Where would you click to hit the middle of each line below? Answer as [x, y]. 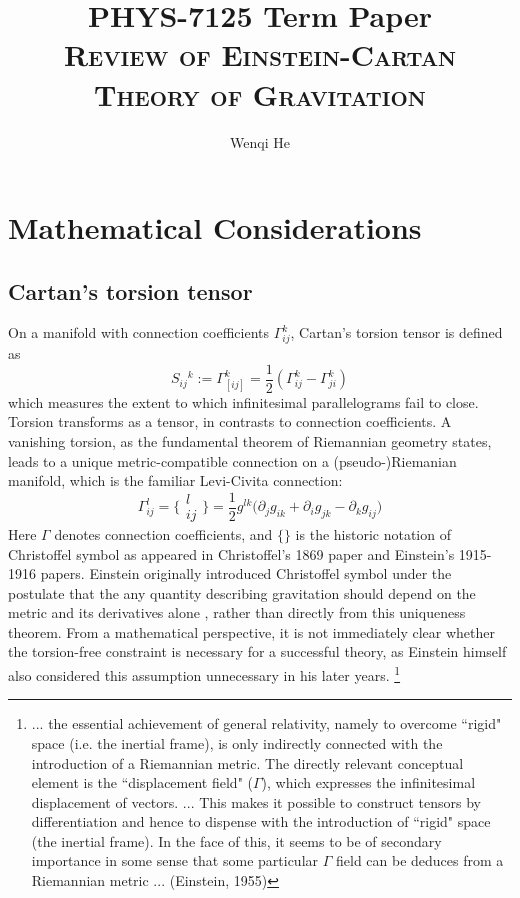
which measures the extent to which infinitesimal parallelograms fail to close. [243, 401]
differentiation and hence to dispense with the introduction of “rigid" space [261, 821]
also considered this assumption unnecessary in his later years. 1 [204, 673]
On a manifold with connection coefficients [139, 332]
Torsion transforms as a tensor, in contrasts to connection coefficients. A [230, 421]
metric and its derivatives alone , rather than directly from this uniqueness [237, 612]
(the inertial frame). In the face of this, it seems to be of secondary [236, 840]
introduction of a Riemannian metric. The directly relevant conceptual [247, 762]
